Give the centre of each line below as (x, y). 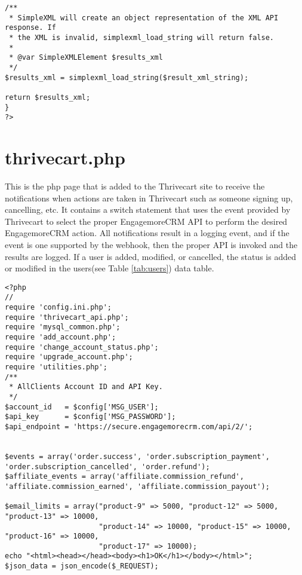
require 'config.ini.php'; (58, 308)
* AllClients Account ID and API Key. (86, 387)
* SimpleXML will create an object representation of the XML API (144, 18)
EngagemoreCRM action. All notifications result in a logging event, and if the (147, 233)
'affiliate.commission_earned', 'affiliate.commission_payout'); (137, 486)
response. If (30, 28)
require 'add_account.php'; (61, 337)
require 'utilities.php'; (56, 367)
